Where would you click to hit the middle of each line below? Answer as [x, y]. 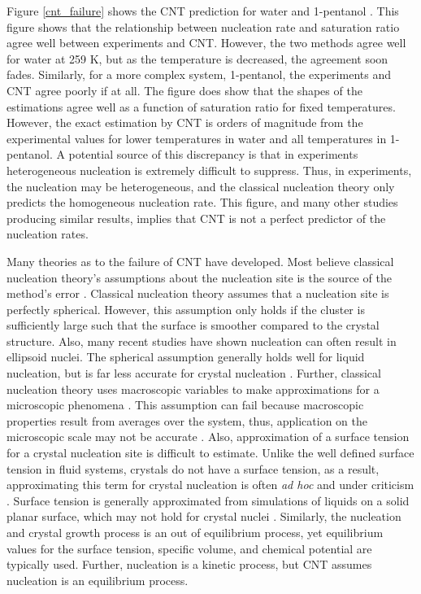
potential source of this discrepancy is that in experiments [213, 154]
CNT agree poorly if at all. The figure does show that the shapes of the [184, 90]
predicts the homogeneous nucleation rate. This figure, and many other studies [202, 202]
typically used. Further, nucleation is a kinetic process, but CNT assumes [189, 564]
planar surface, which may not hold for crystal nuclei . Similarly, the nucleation [204, 516]
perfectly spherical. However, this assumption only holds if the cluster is [186, 309]
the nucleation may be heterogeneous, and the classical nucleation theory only [201, 186]
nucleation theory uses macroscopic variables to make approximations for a [193, 389]
